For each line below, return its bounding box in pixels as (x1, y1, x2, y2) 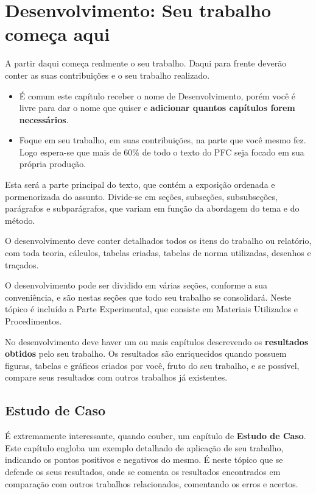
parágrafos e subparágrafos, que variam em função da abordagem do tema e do (5, 202, 300, 215)
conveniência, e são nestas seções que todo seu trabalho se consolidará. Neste (5, 290, 292, 303)
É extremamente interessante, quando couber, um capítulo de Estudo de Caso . (5, 429, 306, 442)
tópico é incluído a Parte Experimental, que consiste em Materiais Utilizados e (5, 302, 298, 315)
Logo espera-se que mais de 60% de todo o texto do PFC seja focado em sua (19, 145, 304, 158)
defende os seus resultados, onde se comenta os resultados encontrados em (5, 465, 281, 478)
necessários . (19, 113, 69, 126)
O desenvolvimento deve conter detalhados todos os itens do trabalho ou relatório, (5, 234, 312, 247)
